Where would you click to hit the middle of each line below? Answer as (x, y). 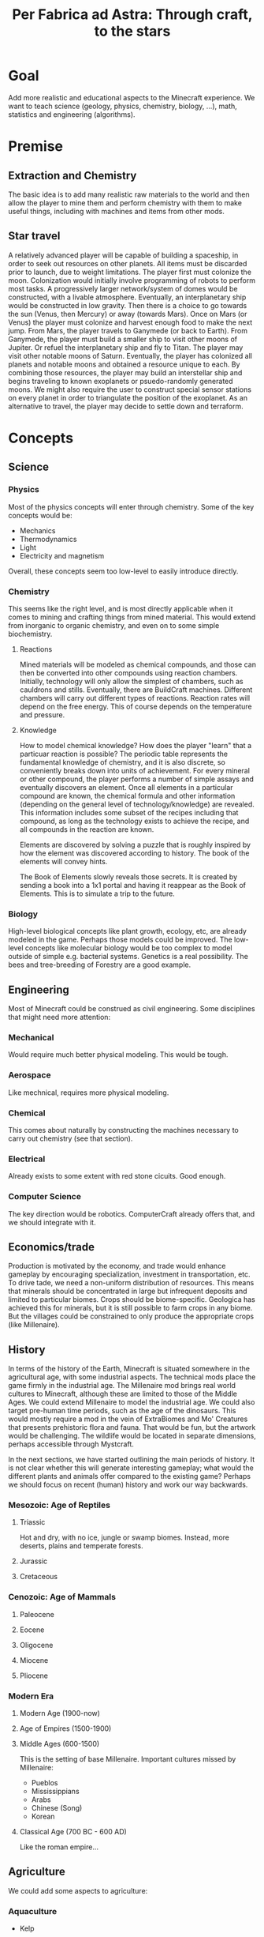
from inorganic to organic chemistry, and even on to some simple (114, 625)
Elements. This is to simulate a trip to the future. (97, 893)
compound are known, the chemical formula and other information (127, 795)
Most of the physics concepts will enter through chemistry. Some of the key (131, 506)
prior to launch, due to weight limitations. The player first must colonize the (130, 272)
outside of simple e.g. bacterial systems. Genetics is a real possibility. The (128, 957)
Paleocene (37, 1614)
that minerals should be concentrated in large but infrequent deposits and (128, 1291)
